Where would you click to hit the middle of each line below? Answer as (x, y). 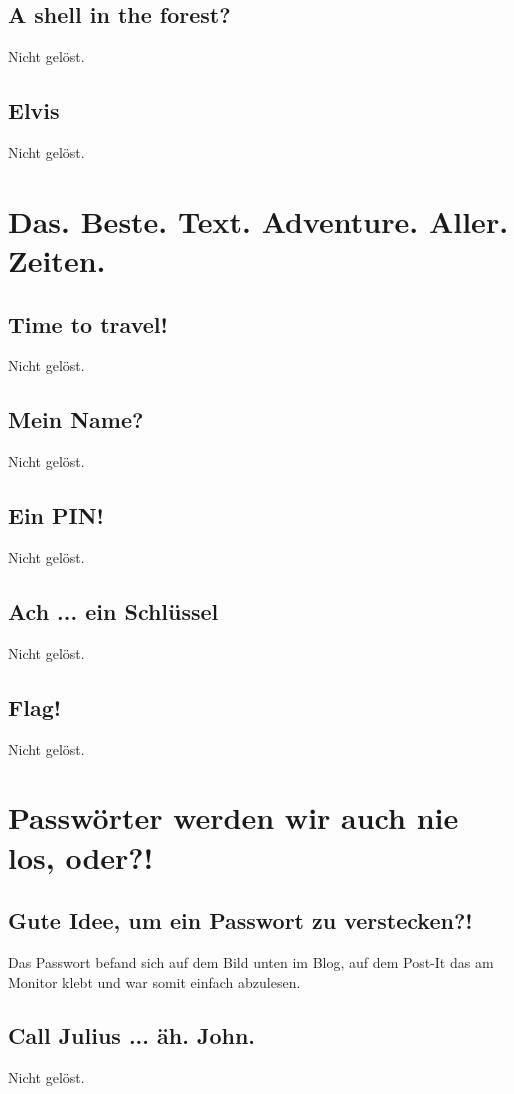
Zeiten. (57, 259)
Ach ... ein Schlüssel (113, 610)
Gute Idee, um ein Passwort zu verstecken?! (240, 920)
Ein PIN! (56, 515)
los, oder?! (81, 856)
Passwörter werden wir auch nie (233, 817)
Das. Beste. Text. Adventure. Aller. (258, 220)
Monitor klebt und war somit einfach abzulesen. (154, 981)
